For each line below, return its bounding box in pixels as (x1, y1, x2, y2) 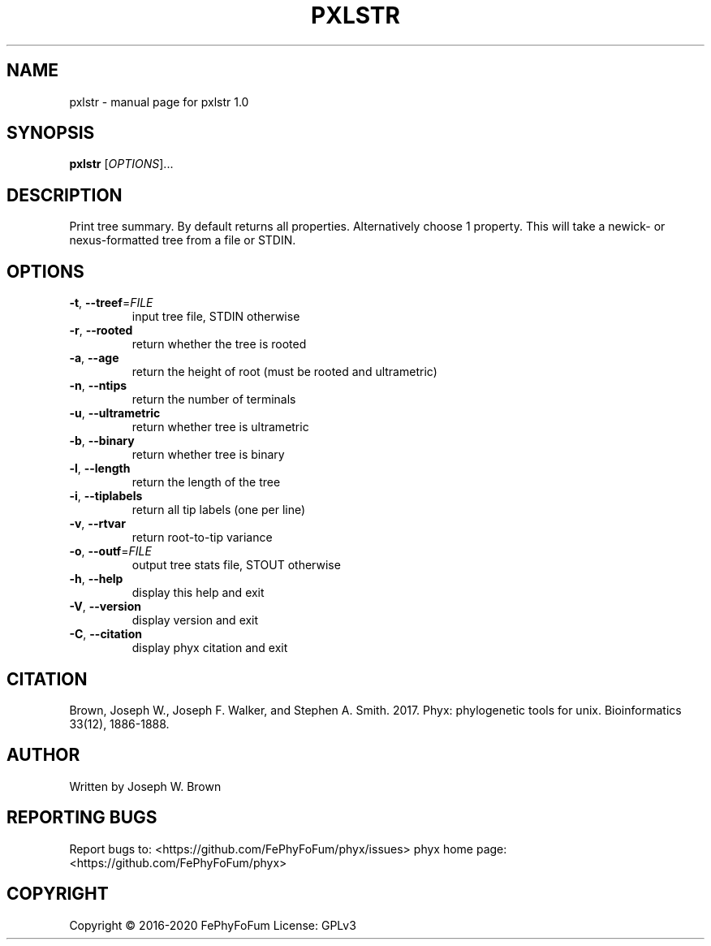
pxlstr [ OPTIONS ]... (69, 157, 174, 171)
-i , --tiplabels (69, 489, 143, 503)
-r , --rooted (69, 323, 133, 338)
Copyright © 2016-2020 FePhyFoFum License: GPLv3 (69, 918, 356, 932)
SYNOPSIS (6, 123, 95, 144)
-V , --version (69, 599, 141, 614)
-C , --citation (69, 627, 142, 641)
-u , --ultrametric (69, 406, 161, 421)
